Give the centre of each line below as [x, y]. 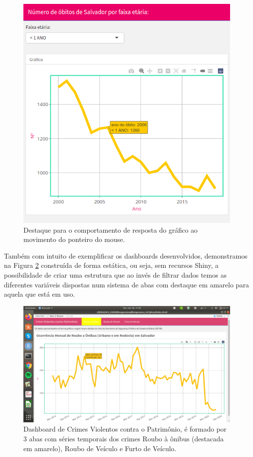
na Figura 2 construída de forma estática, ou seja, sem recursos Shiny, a [111, 265]
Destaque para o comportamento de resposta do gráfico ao [111, 229]
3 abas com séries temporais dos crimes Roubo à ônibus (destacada [124, 438]
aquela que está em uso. [39, 294]
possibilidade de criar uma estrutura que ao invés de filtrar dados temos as [115, 274]
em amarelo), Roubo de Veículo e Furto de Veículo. [100, 448]
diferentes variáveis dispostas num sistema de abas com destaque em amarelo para [126, 284]
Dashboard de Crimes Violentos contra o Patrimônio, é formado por [125, 429]
